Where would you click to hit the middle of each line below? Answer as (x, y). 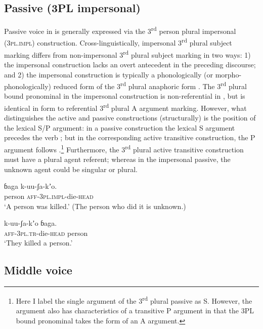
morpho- (228, 74)
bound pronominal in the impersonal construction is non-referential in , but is (125, 96)
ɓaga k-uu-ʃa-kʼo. (31, 186)
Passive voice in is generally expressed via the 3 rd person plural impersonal (120, 30)
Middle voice (38, 270)
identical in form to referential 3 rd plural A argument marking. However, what (125, 107)
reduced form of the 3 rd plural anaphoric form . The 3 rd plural (150, 85)
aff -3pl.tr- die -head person (46, 233)
